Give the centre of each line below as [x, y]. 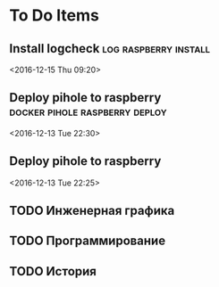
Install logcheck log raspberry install [110, 49]
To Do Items [55, 16]
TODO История [53, 271]
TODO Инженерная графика [92, 211]
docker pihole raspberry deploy [88, 112]
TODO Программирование [88, 241]
